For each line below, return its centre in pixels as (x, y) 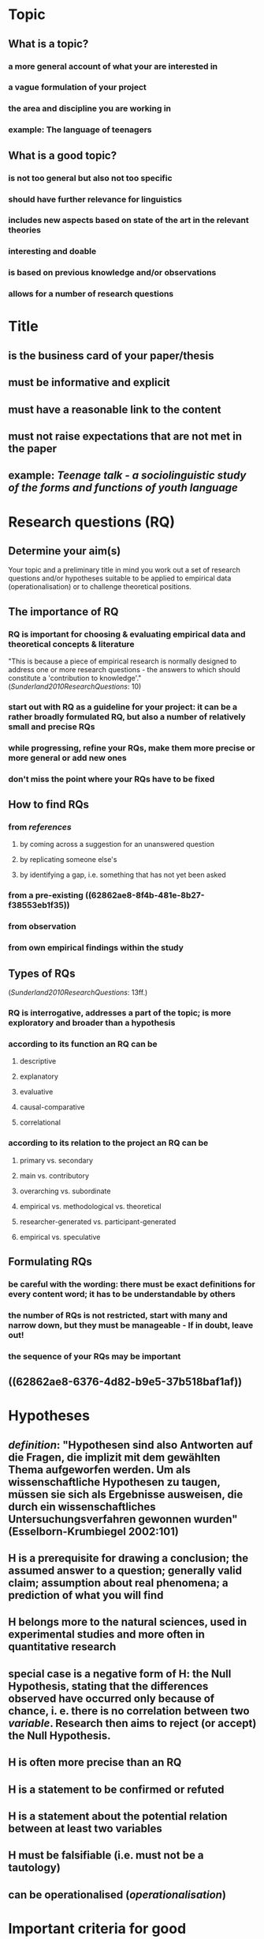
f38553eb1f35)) (39, 905)
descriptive (38, 1061)
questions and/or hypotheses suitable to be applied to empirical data (120, 578)
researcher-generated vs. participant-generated (98, 1221)
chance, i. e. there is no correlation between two (129, 1711)
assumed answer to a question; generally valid (125, 1571)
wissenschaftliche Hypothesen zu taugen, (114, 1482)
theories (25, 230)
